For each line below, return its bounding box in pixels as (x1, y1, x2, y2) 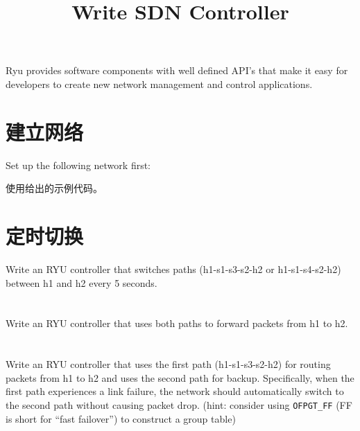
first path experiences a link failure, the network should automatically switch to (6, 384, 344, 398)
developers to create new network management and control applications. (6, 76, 313, 91)
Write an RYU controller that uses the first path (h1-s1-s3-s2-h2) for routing (6, 357, 331, 371)
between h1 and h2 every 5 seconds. (6, 275, 157, 290)
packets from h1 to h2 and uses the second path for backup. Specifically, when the (6, 370, 354, 385)
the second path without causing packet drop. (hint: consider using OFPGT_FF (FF (6, 397, 352, 412)
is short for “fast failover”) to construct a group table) (6, 411, 236, 425)
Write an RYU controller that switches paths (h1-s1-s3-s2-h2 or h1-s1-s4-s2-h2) (6, 262, 341, 276)
